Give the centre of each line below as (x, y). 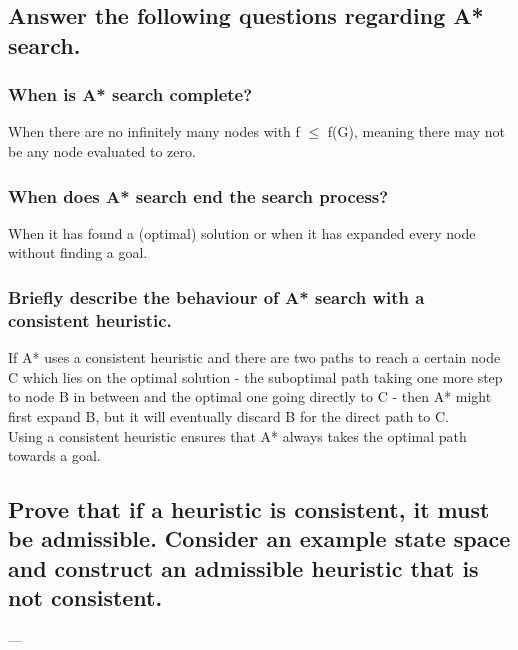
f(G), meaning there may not (416, 131)
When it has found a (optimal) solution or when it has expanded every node (242, 232)
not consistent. (85, 597)
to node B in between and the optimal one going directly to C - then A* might (250, 396)
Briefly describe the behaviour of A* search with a (216, 296)
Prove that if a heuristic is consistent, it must (249, 509)
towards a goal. (54, 455)
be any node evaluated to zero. (102, 150)
